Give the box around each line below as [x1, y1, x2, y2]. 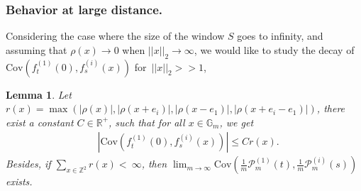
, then [141, 156, 167, 171]
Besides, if [6, 156, 51, 171]
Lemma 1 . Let [6, 87, 72, 102]
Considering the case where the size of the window [6, 28, 225, 43]
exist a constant [6, 114, 74, 129]
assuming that [6, 42, 67, 57]
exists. [6, 174, 33, 189]
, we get [219, 114, 254, 129]
